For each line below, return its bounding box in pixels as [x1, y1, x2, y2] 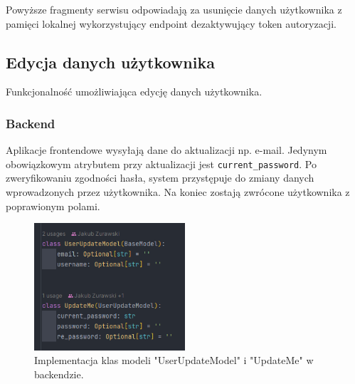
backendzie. [34, 366, 84, 381]
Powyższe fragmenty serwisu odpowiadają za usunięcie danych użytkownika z [6, 2, 342, 16]
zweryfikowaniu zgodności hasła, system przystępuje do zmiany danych [6, 170, 314, 185]
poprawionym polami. [6, 198, 100, 213]
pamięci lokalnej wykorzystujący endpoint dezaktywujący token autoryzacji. [6, 16, 337, 31]
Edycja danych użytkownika [6, 51, 215, 73]
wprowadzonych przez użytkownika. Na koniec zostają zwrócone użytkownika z [6, 185, 350, 199]
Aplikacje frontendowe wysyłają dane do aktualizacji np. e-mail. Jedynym [6, 142, 327, 157]
